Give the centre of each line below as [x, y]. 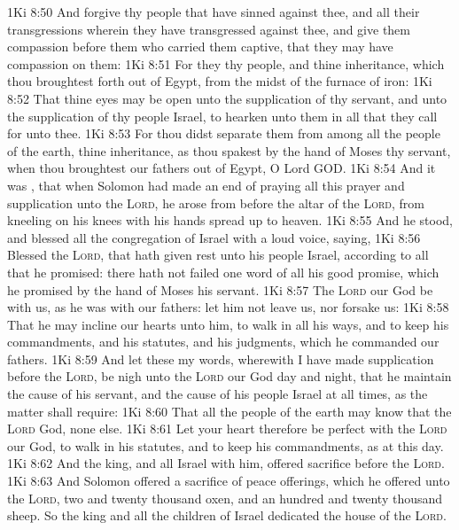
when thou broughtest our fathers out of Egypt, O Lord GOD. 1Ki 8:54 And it [222, 168]
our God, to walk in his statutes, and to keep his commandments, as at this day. [226, 445]
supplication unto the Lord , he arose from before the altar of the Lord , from [216, 203]
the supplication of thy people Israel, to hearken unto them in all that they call [222, 116]
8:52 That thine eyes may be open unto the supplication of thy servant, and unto [227, 98]
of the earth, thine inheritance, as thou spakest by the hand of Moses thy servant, [229, 150]
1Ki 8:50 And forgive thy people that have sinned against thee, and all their [214, 12]
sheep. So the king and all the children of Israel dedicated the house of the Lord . [227, 515]
